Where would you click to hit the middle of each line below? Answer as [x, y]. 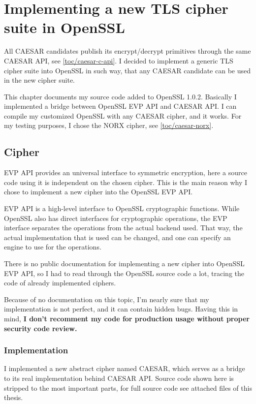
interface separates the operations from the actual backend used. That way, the [123, 228]
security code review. [41, 328]
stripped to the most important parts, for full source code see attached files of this [128, 388]
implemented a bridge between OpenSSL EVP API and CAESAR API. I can [120, 106]
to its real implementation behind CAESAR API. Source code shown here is [119, 378]
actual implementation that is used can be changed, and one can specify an [117, 237]
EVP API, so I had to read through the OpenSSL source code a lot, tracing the [124, 273]
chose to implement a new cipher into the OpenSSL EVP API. [98, 192]
